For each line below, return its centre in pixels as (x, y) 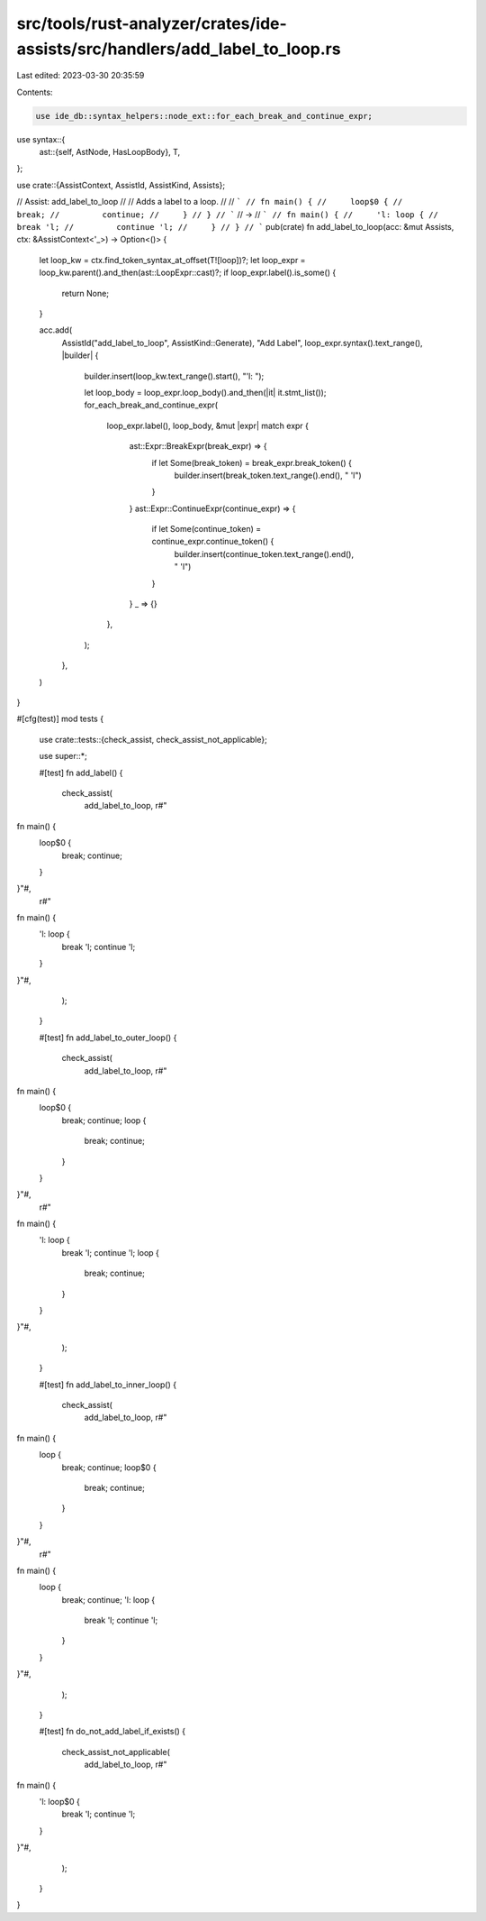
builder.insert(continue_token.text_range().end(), (264, 553)
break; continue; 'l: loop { (108, 1599)
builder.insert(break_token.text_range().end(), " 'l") (268, 475)
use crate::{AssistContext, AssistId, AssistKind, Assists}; (121, 185)
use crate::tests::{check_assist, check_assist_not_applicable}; (153, 739)
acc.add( (56, 330)
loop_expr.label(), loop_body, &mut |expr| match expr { (208, 425)
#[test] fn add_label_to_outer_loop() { (108, 1038)
